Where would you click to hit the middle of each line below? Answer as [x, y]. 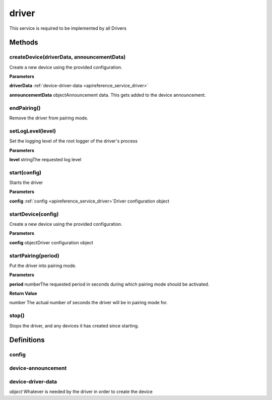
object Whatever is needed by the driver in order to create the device [81, 391]
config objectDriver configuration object [51, 242]
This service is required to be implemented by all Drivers [68, 28]
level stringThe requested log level [45, 159]
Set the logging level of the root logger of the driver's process [74, 141]
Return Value [23, 293]
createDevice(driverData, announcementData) [67, 57]
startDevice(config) [34, 214]
